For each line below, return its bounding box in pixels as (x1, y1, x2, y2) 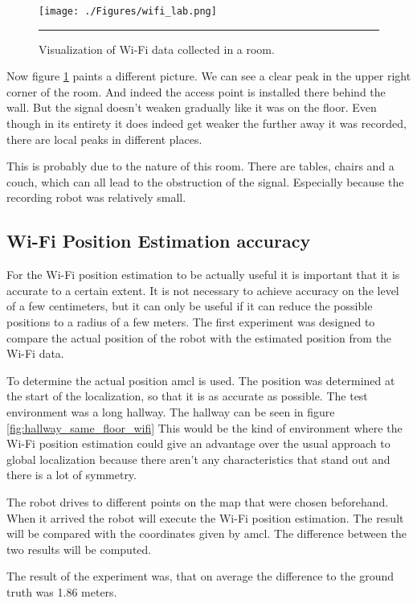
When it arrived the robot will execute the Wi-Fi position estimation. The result (6, 509, 404, 526)
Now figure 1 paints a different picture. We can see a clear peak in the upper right (6, 68, 411, 84)
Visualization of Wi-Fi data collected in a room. (39, 40, 275, 57)
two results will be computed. (6, 540, 152, 557)
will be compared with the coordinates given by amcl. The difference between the (6, 525, 407, 542)
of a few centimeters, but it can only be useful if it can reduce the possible (6, 297, 373, 314)
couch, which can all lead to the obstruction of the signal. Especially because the (6, 173, 404, 190)
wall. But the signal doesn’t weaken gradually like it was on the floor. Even (6, 99, 377, 116)
